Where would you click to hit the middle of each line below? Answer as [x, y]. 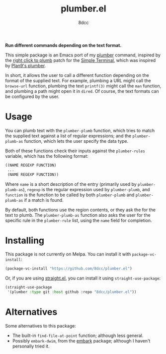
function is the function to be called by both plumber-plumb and [70, 195]
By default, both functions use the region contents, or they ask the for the [80, 210]
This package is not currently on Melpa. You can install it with [68, 254]
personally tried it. [31, 346]
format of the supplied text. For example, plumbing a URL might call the [78, 80]
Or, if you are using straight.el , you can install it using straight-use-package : [83, 278]
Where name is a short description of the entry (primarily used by [71, 184]
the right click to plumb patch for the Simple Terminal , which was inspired [81, 60]
